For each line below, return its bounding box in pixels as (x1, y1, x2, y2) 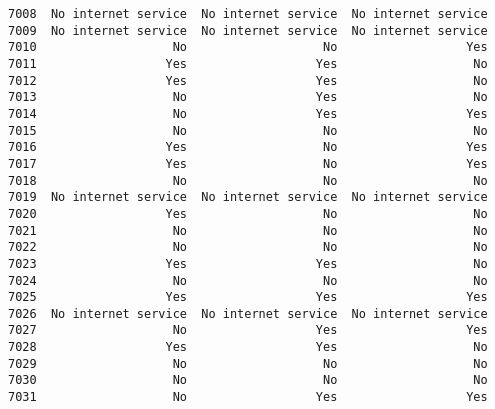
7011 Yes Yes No (8, 56, 488, 71)
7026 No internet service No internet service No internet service (8, 306, 488, 321)
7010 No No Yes (8, 40, 488, 55)
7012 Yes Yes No (8, 73, 488, 88)
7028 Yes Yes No (8, 340, 488, 355)
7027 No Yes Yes (8, 323, 488, 338)
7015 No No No (8, 123, 488, 138)
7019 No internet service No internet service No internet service (8, 190, 488, 205)
